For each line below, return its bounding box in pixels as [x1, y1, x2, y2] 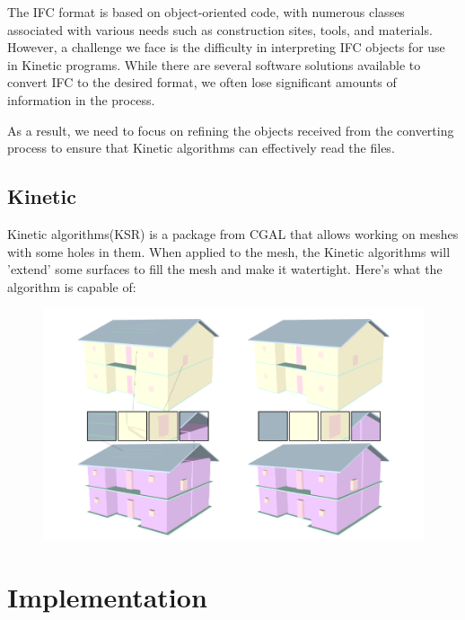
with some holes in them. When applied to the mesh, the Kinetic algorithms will [7, 242, 451, 261]
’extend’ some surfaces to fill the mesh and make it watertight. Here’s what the [7, 260, 443, 279]
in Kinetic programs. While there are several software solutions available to [7, 55, 421, 74]
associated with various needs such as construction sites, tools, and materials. [7, 20, 433, 39]
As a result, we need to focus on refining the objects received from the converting [7, 120, 454, 139]
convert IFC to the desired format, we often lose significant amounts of [7, 73, 397, 92]
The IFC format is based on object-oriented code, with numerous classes [7, 3, 405, 21]
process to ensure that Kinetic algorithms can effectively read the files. [7, 138, 395, 157]
